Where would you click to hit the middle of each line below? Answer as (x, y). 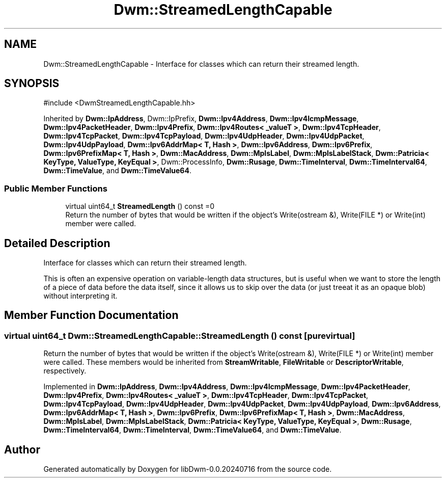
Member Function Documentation (91, 315)
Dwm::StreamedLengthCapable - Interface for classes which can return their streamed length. (201, 64)
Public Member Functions (56, 188)
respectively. (65, 371)
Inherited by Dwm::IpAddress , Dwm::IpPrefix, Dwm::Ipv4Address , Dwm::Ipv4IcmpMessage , (201, 119)
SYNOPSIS (32, 84)
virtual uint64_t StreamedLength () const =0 (140, 206)
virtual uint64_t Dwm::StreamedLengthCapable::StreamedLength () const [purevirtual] (180, 336)
